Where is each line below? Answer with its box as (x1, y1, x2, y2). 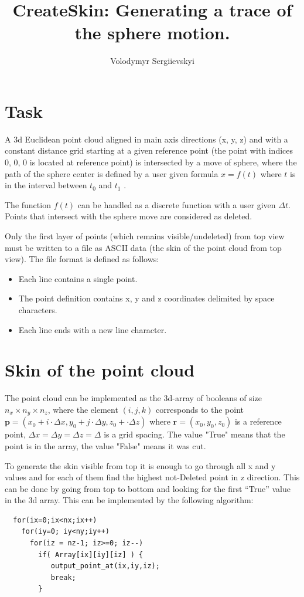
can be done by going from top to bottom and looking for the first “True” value (5, 482, 291, 494)
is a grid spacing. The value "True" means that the (104, 428, 285, 440)
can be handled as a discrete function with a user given (77, 198, 276, 211)
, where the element (47, 403, 118, 415)
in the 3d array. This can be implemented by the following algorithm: (5, 494, 254, 506)
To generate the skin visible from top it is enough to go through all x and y (5, 459, 276, 472)
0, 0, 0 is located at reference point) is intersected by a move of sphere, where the (5, 156, 297, 168)
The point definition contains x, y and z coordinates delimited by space (18, 292, 275, 304)
